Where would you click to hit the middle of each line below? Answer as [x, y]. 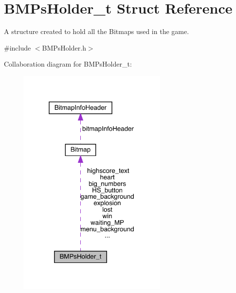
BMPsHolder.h [64, 47]
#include [18, 47]
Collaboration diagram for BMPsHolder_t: [68, 64]
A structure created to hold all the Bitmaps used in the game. [97, 31]
